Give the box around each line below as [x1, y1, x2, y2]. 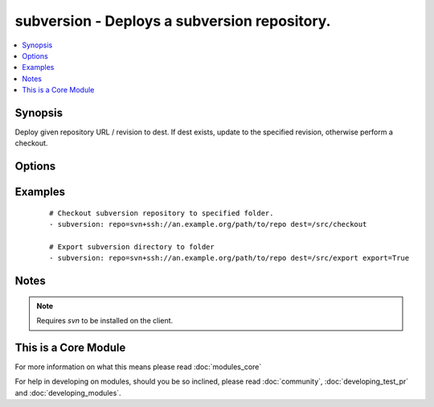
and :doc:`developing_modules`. [14, 388, 121, 397]
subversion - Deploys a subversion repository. [14, 12, 331, 30]
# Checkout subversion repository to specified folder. [49, 208, 274, 217]
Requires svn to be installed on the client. [36, 316, 174, 326]
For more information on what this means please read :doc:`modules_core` [14, 362, 262, 372]
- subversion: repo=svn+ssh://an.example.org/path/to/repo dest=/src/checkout [49, 220, 367, 229]
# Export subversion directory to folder [49, 242, 215, 251]
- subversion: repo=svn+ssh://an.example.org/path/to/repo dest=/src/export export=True [49, 253, 410, 263]
